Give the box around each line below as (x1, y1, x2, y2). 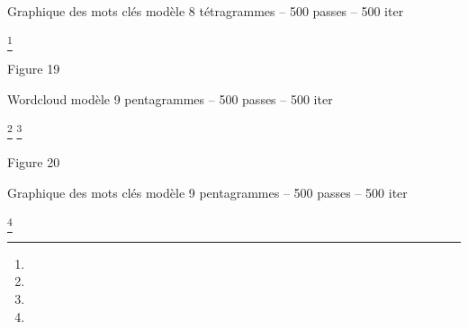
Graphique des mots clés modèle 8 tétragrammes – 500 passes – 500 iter (7, 2, 404, 20)
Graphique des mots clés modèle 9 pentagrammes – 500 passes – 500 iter (7, 182, 408, 201)
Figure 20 (7, 153, 60, 172)
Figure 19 (7, 58, 60, 77)
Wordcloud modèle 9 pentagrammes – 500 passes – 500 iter (7, 89, 333, 108)
